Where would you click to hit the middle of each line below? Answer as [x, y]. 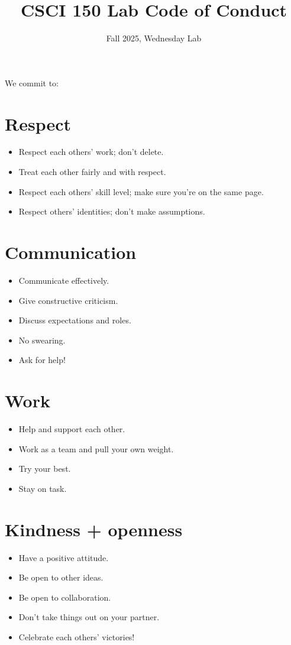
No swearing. [42, 340]
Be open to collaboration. [65, 597]
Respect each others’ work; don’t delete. [91, 152]
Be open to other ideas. [61, 577]
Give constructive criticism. [68, 300]
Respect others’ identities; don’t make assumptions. [112, 211]
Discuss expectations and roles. [75, 320]
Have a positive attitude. [64, 557]
